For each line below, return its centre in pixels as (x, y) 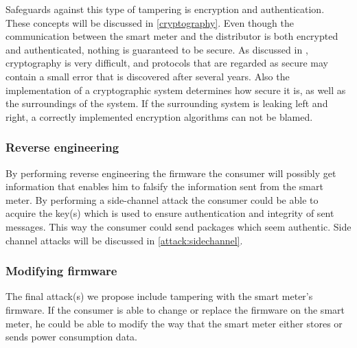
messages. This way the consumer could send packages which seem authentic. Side (178, 226)
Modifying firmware (61, 271)
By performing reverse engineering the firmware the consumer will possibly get (171, 173)
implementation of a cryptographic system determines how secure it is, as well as (176, 90)
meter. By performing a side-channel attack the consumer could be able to (162, 199)
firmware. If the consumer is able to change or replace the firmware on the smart (175, 309)
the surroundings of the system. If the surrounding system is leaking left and (167, 103)
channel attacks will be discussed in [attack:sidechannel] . (124, 240)
